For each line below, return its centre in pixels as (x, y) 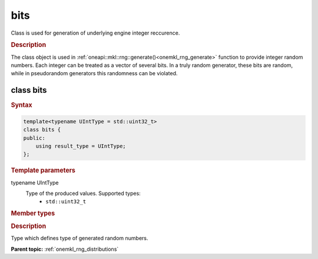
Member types (33, 213)
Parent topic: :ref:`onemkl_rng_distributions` (65, 249)
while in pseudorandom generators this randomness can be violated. (94, 73)
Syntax (21, 105)
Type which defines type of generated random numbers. (79, 238)
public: (34, 138)
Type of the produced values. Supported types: (83, 193)
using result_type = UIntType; (81, 146)
